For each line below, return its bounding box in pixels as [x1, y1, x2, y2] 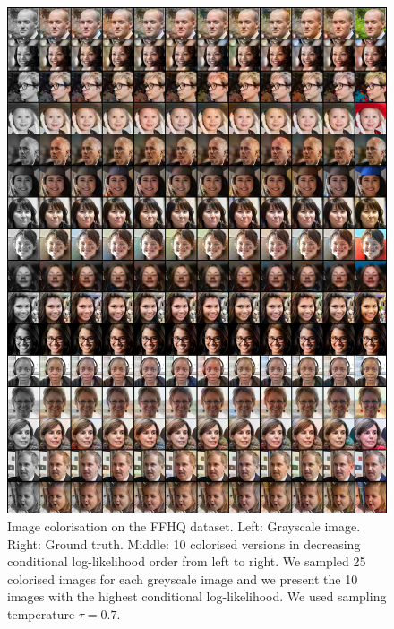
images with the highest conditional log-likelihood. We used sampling [7, 587, 387, 606]
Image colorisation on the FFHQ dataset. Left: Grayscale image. [7, 516, 361, 535]
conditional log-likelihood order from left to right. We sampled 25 [7, 552, 366, 571]
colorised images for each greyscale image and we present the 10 [7, 569, 358, 588]
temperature [7, 604, 75, 623]
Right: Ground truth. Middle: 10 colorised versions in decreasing [7, 534, 361, 553]
